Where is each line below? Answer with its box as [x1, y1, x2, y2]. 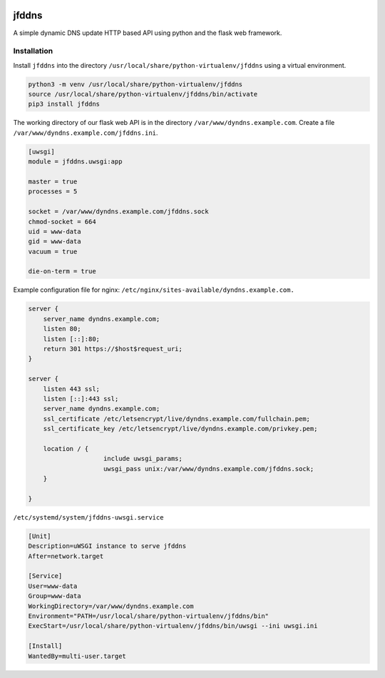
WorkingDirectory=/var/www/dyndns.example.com [28, 602, 194, 610]
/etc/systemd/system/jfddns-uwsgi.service [13, 513, 164, 521]
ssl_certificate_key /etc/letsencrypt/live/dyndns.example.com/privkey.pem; [43, 425, 318, 433]
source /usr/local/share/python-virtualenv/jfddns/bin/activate [28, 90, 258, 98]
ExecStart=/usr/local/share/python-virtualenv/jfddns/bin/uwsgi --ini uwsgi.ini [28, 622, 318, 630]
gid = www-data [28, 238, 81, 246]
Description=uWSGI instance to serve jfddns [28, 542, 187, 550]
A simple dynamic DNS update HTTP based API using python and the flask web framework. [13, 29, 282, 37]
